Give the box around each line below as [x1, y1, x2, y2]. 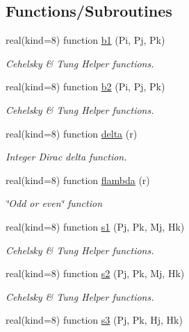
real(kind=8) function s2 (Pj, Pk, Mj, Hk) [6, 266, 185, 281]
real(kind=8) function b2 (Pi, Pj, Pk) [6, 79, 165, 94]
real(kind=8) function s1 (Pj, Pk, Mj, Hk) [6, 219, 185, 233]
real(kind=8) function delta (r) [6, 126, 138, 140]
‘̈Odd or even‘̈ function [6, 196, 103, 210]
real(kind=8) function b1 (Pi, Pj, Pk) [6, 33, 165, 47]
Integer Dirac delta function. [6, 149, 127, 164]
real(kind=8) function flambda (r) [6, 172, 150, 187]
